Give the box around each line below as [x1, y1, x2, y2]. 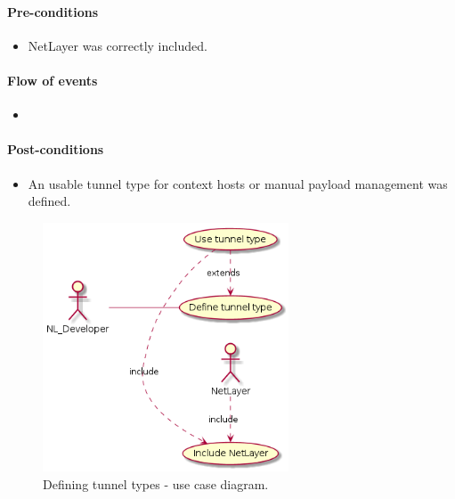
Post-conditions [7, 140, 104, 159]
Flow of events [7, 70, 98, 89]
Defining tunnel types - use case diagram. [43, 474, 269, 493]
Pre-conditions [7, 2, 99, 20]
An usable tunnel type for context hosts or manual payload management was [28, 174, 448, 192]
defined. [28, 192, 71, 210]
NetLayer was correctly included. [28, 36, 207, 54]
